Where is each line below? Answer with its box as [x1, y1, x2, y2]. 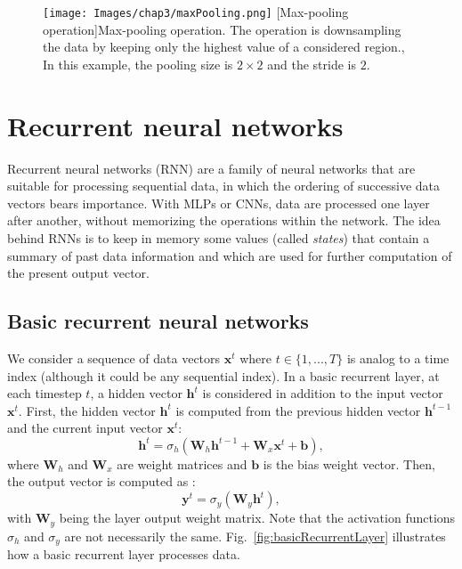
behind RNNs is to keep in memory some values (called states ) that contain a [7, 228, 430, 247]
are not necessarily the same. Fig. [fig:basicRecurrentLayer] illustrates [64, 526, 446, 545]
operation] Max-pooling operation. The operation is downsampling [43, 20, 401, 38]
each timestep [7, 384, 82, 402]
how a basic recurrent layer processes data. [7, 544, 240, 563]
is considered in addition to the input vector [202, 384, 443, 402]
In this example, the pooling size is [43, 54, 233, 73]
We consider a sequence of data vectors [7, 348, 221, 367]
